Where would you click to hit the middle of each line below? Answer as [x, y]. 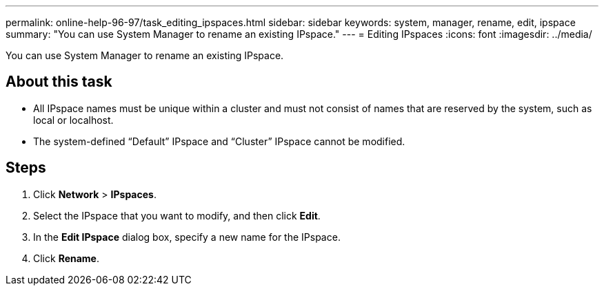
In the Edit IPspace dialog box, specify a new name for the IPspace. [187, 237]
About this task [59, 82]
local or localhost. [73, 120]
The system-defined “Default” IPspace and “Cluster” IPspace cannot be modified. [219, 141]
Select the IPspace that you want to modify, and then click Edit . [177, 215]
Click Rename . [67, 258]
